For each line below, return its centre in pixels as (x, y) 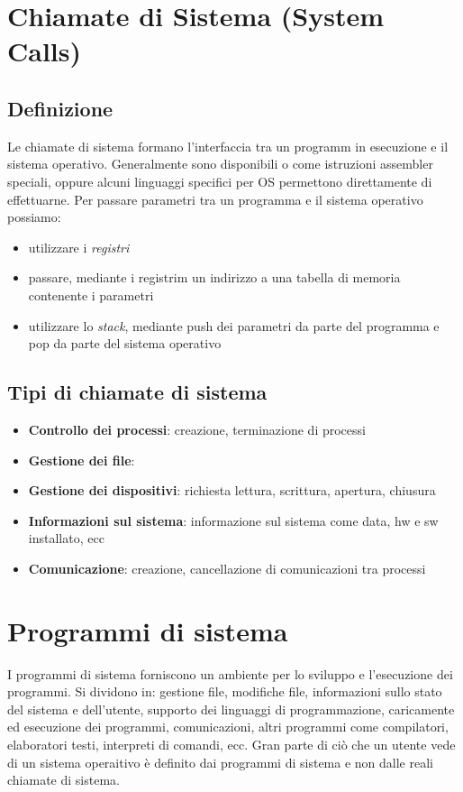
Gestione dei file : (82, 460)
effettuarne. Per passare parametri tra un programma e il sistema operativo (215, 199)
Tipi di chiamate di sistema (137, 392)
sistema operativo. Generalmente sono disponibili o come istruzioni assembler (220, 164)
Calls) (45, 51)
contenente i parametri (91, 295)
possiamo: (34, 217)
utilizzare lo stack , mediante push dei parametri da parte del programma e (234, 325)
